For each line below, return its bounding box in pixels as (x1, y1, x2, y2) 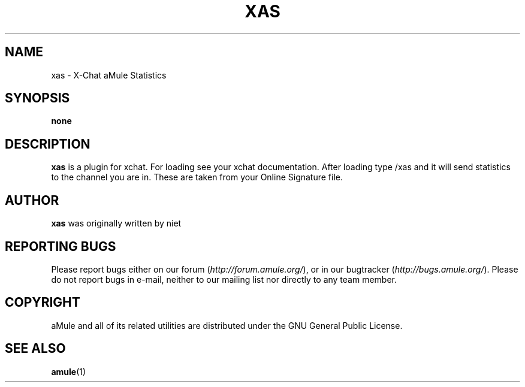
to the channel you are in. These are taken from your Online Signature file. (51, 172, 343, 183)
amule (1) (51, 366, 86, 377)
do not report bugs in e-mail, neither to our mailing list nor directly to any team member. (51, 274, 397, 285)
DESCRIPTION (5, 136, 90, 152)
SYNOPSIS (5, 90, 70, 106)
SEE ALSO (5, 341, 66, 356)
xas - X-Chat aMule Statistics (51, 69, 167, 80)
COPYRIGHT (5, 295, 80, 310)
